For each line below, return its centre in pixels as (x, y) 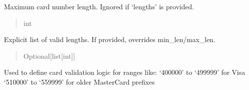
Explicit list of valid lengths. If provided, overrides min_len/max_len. (110, 39)
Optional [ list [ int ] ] (49, 56)
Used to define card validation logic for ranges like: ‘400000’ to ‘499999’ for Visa (124, 72)
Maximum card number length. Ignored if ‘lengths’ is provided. (99, 6)
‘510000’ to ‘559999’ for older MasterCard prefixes (79, 81)
